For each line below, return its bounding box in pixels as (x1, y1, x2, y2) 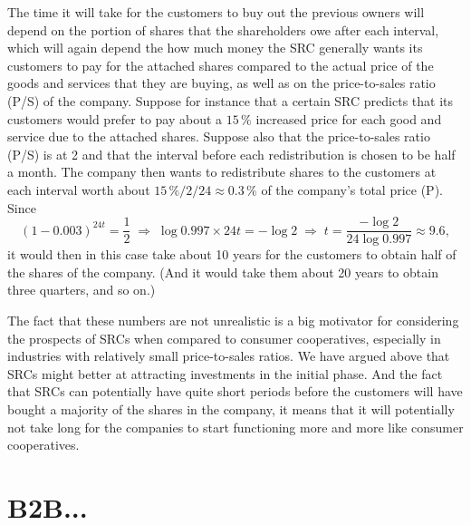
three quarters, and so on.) (7, 280, 156, 299)
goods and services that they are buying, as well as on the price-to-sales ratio (7, 73, 436, 92)
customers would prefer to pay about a (7, 109, 223, 128)
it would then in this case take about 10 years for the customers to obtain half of (7, 245, 457, 264)
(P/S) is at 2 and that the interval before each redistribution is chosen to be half (7, 144, 456, 163)
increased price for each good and (255, 109, 442, 128)
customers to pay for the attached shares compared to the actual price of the (7, 55, 434, 74)
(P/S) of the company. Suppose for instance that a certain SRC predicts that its (7, 91, 454, 110)
